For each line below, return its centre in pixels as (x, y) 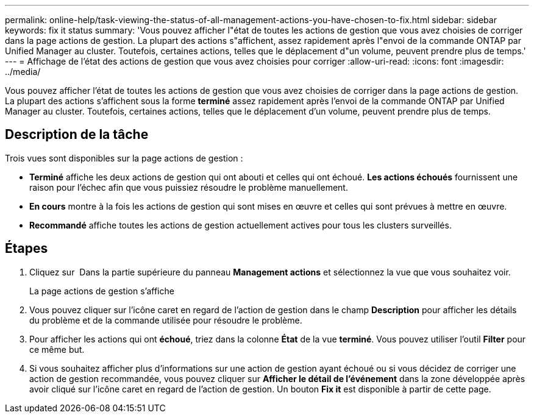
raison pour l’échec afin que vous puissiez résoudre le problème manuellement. (189, 187)
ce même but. (57, 349)
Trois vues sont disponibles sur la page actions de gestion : (124, 158)
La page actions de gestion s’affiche (102, 291)
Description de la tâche (77, 135)
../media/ (23, 72)
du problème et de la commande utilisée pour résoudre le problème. (166, 320)
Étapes (27, 249)
